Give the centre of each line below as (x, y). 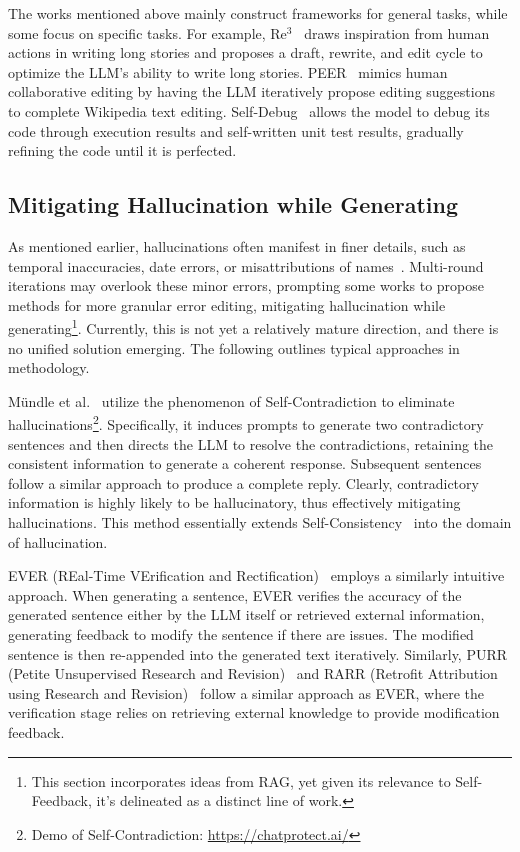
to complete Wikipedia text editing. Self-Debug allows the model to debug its (249, 110)
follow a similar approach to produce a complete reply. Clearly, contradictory (243, 482)
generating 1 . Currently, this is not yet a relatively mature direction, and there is (253, 326)
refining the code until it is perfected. (122, 150)
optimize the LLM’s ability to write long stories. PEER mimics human (228, 71)
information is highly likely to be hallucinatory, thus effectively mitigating (234, 502)
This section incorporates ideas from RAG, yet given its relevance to (241, 780)
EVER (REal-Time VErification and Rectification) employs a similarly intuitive (256, 575)
